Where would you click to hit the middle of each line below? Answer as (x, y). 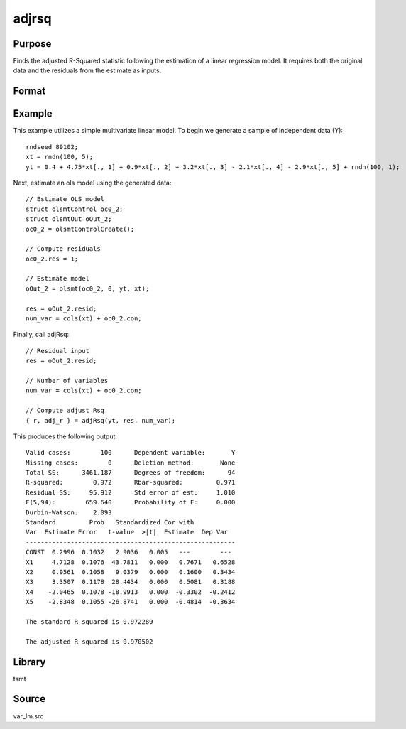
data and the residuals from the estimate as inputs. (87, 70)
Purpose (32, 44)
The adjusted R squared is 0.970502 (89, 642)
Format (29, 91)
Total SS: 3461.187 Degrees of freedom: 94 (131, 473)
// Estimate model (58, 279)
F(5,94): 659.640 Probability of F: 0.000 (131, 502)
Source (29, 699)
